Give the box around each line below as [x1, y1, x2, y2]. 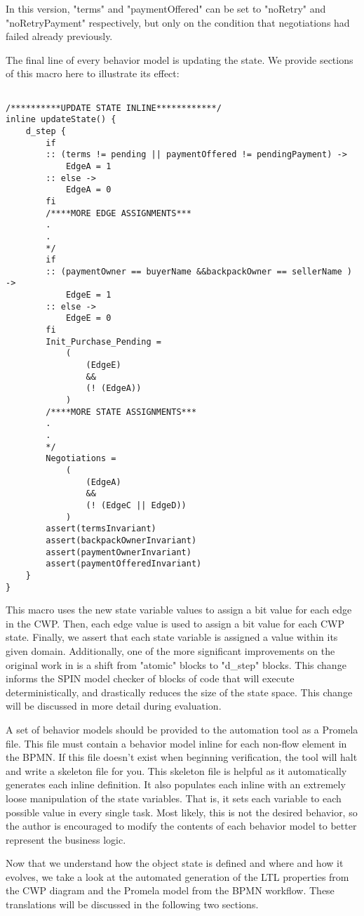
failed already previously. [6, 29, 113, 44]
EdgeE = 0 [65, 313, 112, 324]
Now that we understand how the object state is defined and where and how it [6, 856, 344, 870]
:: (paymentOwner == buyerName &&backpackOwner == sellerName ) [46, 266, 352, 277]
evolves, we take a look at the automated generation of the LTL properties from [6, 869, 349, 884]
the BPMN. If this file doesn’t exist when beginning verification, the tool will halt [6, 750, 358, 764]
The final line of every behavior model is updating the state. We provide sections [6, 52, 353, 67]
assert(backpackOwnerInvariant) [46, 535, 197, 545]
